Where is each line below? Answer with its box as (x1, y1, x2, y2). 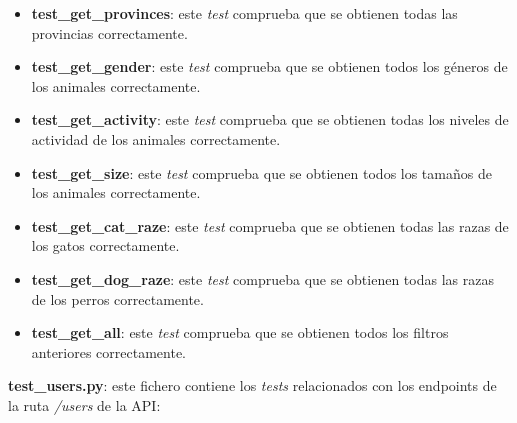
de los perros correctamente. (31, 288, 204, 309)
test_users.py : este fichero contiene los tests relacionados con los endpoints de (8, 375, 497, 396)
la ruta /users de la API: (8, 394, 161, 415)
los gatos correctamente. (31, 235, 180, 256)
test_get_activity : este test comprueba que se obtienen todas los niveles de (31, 109, 509, 130)
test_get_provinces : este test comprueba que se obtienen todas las (31, 3, 458, 23)
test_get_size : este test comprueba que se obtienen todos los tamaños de (31, 162, 492, 183)
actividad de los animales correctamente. (31, 128, 281, 149)
